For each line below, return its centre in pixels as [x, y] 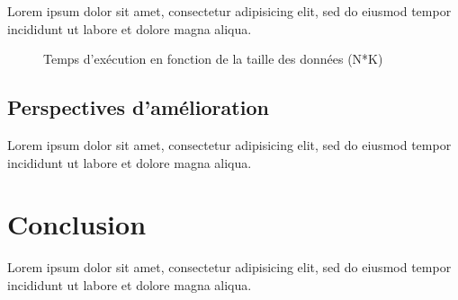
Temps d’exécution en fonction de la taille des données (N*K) [213, 59]
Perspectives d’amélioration [138, 107]
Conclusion [77, 224]
